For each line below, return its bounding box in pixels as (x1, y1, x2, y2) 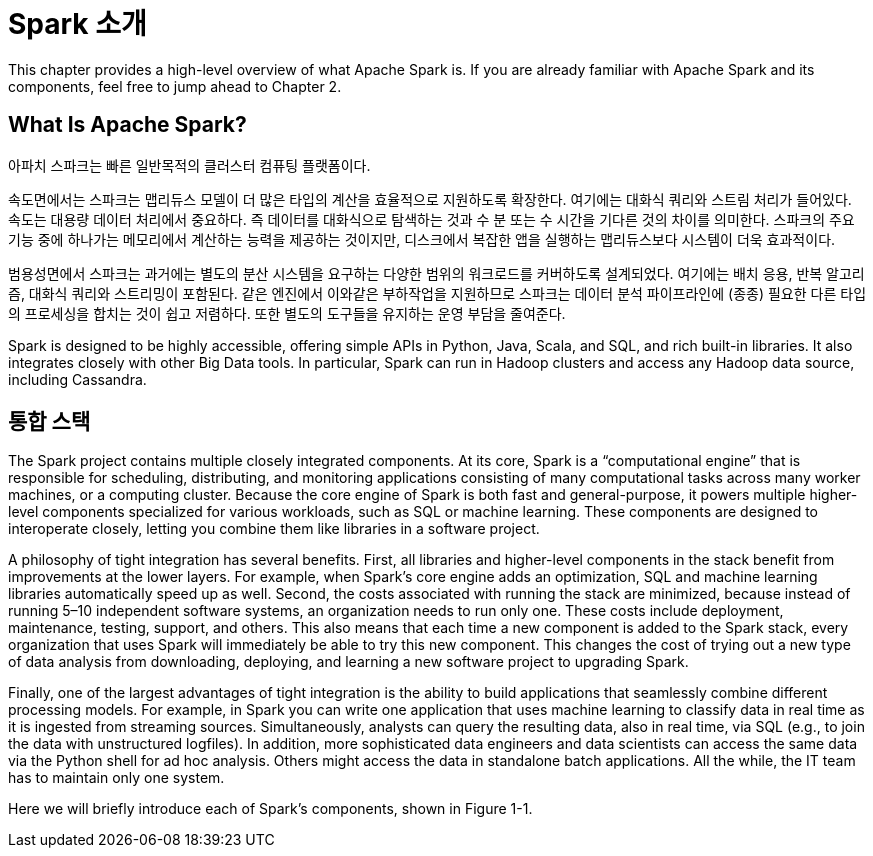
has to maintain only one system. (8, 769, 225, 787)
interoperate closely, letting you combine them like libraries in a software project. (8, 520, 540, 538)
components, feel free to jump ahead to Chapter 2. (8, 77, 342, 95)
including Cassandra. (8, 370, 147, 388)
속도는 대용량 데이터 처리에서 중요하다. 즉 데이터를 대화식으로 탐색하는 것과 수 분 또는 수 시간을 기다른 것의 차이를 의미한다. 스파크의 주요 (8, 210, 855, 228)
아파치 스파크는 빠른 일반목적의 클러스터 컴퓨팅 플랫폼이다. (8, 156, 371, 174)
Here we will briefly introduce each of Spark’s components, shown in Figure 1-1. (8, 800, 533, 818)
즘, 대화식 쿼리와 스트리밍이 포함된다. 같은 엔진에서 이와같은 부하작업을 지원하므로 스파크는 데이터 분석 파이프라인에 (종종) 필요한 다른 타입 (8, 284, 867, 302)
